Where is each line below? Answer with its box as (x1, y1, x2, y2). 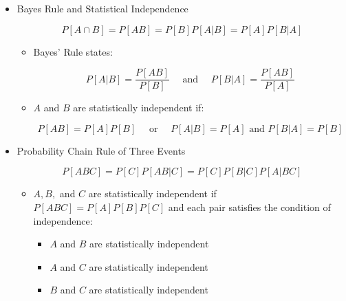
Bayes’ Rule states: (33, 44, 113, 58)
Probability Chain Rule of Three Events (17, 143, 186, 157)
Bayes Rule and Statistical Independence (17, 1, 188, 15)
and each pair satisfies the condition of (168, 200, 331, 214)
